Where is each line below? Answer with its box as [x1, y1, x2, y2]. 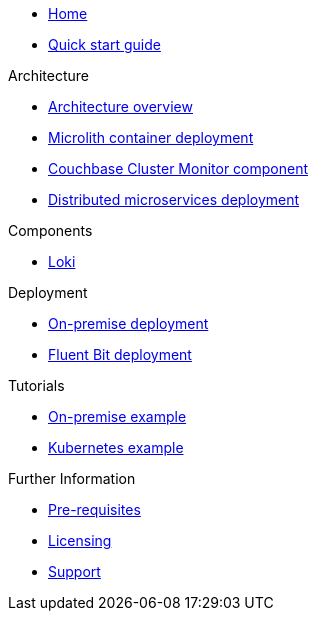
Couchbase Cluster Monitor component [48, 160, 308, 177]
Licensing [48, 532, 112, 549]
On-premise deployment [48, 315, 209, 332]
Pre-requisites [48, 501, 141, 518]
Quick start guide [48, 36, 161, 53]
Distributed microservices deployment [48, 191, 300, 208]
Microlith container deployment [48, 129, 254, 146]
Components [8, 222, 93, 239]
